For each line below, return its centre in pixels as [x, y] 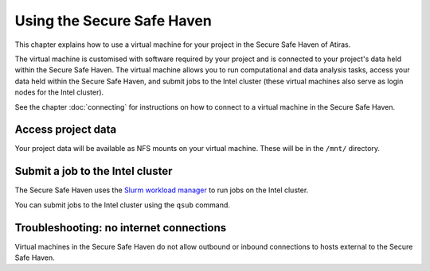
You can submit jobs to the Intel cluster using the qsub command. [123, 205]
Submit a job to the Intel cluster [94, 171]
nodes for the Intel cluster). [59, 92]
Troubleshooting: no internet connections [121, 228]
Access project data [66, 130]
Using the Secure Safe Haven [113, 21]
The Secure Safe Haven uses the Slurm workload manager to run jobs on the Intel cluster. [162, 190]
